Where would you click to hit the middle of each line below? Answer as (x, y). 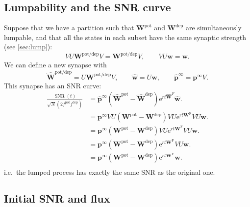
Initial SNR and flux (57, 198)
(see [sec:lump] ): (28, 47)
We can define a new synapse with (55, 65)
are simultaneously (213, 28)
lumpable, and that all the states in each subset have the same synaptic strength (125, 37)
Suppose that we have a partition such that (69, 28)
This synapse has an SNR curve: (53, 85)
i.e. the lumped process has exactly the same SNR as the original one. (110, 172)
